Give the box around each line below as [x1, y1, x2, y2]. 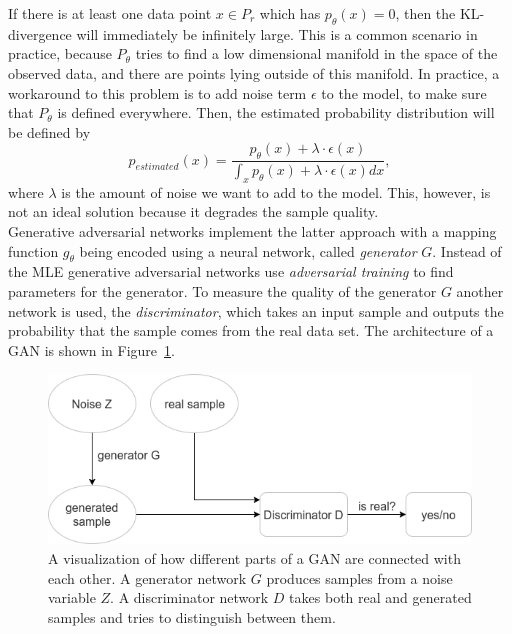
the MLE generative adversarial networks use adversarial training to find [8, 261, 454, 282]
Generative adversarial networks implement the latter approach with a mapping [8, 221, 497, 242]
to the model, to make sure [321, 82, 487, 103]
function [8, 240, 59, 261]
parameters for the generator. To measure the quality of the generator [8, 281, 437, 301]
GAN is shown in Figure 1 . [8, 339, 175, 360]
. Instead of [432, 240, 502, 261]
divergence [8, 23, 72, 44]
